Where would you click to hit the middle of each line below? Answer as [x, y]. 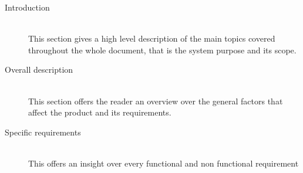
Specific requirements [43, 132]
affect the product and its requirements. [100, 112]
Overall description [39, 69]
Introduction [27, 7]
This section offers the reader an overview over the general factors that [156, 101]
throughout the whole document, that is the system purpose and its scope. [162, 50]
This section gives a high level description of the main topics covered [152, 38]
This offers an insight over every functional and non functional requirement [164, 163]
